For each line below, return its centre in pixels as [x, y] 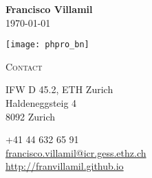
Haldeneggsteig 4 [41, 103]
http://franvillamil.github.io [65, 166]
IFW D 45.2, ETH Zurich [59, 89]
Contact [24, 66]
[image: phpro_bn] [47, 45]
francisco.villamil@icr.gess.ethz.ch [76, 152]
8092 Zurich [30, 116]
